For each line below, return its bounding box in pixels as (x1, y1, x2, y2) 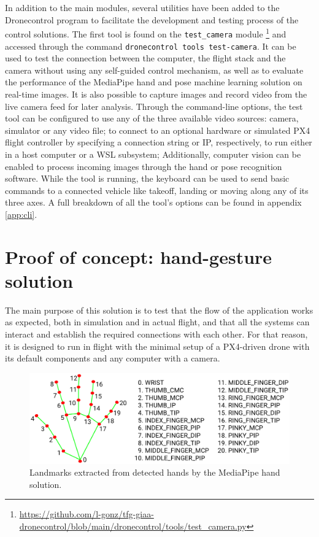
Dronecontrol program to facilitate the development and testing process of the (5, 13, 299, 26)
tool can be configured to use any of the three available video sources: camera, (5, 112, 299, 125)
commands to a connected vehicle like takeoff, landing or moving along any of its (5, 184, 309, 196)
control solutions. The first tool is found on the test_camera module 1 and (5, 26, 286, 40)
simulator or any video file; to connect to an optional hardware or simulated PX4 (5, 123, 310, 136)
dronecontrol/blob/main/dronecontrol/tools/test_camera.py (19, 519, 247, 532)
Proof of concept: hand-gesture (5, 244, 272, 269)
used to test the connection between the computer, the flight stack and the (5, 52, 286, 64)
